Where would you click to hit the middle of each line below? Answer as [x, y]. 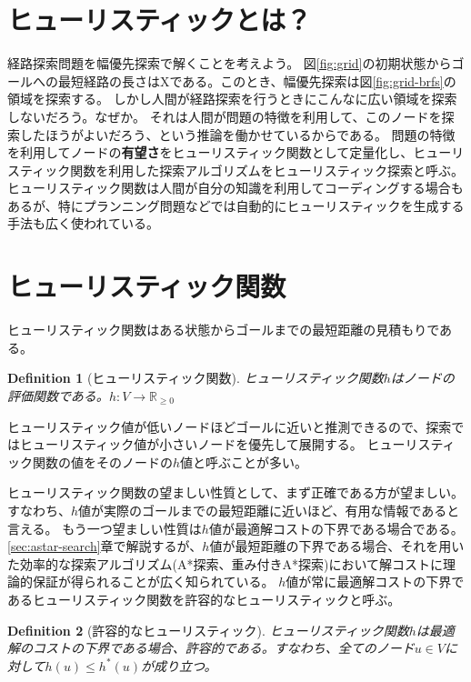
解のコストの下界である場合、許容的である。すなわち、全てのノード [211, 648]
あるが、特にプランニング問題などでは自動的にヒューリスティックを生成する [236, 205]
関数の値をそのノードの [102, 461]
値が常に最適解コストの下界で [375, 582]
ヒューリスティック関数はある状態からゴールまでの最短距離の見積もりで [224, 330]
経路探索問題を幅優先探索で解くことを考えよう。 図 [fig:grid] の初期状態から [230, 63]
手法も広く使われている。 [83, 223]
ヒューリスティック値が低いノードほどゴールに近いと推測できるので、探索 [230, 426]
